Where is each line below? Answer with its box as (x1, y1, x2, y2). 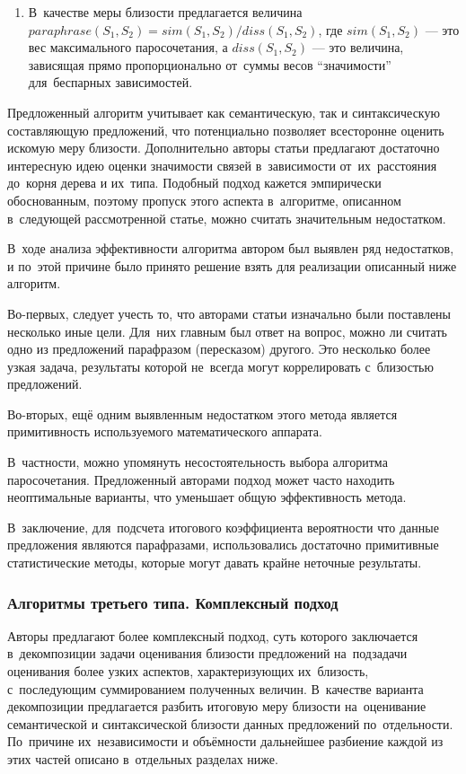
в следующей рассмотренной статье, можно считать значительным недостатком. (7, 208, 446, 227)
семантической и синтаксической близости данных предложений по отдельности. (7, 714, 453, 733)
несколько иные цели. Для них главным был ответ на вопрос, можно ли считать (7, 321, 447, 340)
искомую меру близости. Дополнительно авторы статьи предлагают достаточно (7, 138, 440, 157)
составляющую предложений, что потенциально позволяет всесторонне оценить (7, 120, 444, 139)
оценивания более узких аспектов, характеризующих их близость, (7, 662, 369, 681)
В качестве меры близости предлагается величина (28, 3, 303, 21)
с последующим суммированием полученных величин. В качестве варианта (7, 679, 424, 698)
